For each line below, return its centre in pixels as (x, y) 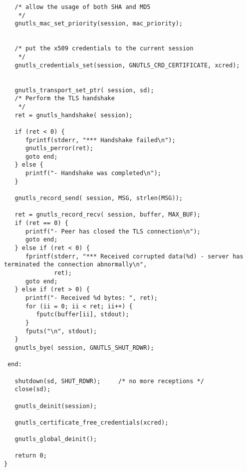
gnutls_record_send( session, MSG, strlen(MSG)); (99, 198)
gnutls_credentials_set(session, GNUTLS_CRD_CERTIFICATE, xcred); (127, 65)
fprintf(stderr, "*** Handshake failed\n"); (100, 140)
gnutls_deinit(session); (56, 406)
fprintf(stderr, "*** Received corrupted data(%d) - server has (134, 256)
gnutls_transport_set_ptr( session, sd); (84, 90)
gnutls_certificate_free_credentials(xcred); (92, 422)
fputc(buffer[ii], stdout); (83, 315)
